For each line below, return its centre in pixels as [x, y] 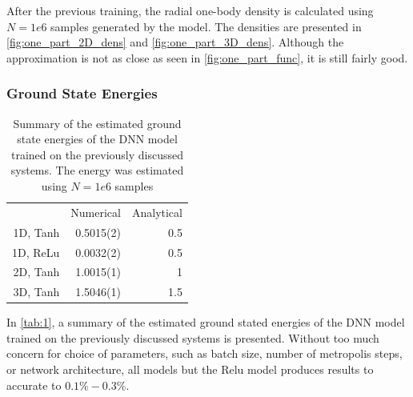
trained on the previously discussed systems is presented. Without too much [193, 337]
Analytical [157, 212]
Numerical [96, 212]
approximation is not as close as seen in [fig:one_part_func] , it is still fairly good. [207, 57]
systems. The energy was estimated [97, 170]
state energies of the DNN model [97, 139]
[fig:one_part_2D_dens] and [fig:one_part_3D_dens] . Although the [175, 42]
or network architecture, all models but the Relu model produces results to [190, 369]
